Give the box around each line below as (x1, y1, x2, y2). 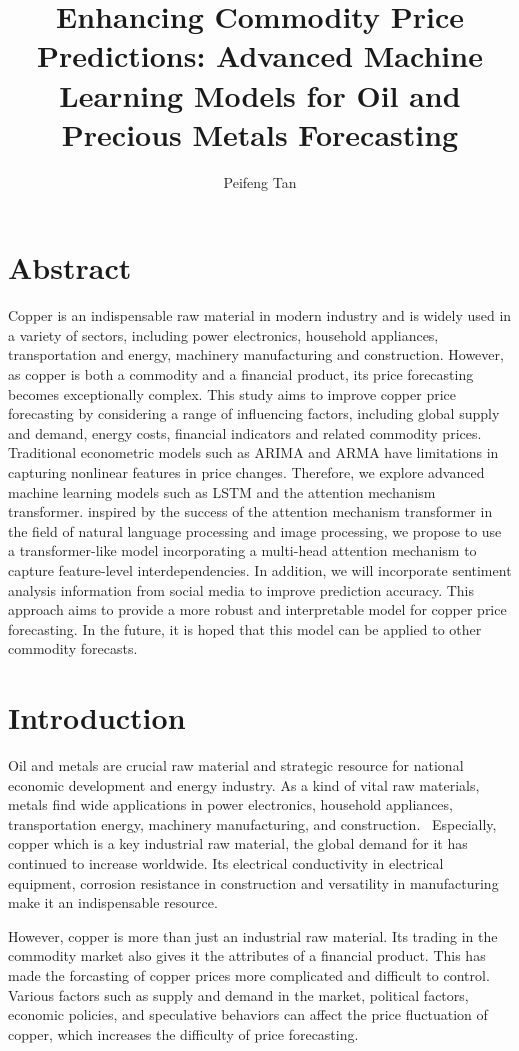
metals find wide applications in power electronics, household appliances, (8, 794, 453, 815)
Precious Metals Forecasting (61, 113, 459, 154)
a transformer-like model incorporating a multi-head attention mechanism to (8, 540, 477, 561)
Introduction (8, 697, 186, 738)
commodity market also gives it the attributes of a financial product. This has (8, 945, 486, 966)
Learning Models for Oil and (59, 74, 461, 115)
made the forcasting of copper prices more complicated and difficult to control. (8, 964, 490, 985)
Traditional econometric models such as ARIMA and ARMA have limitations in (8, 442, 499, 463)
